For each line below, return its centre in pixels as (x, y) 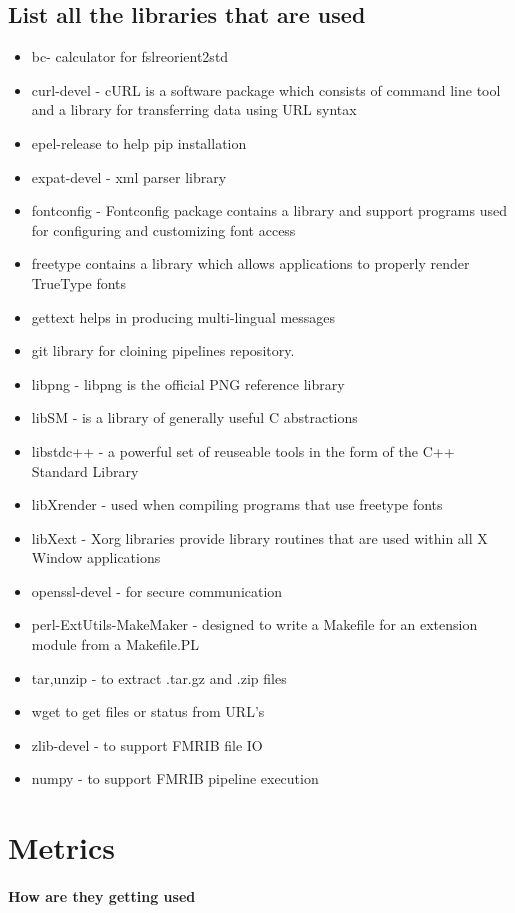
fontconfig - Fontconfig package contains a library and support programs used (269, 210)
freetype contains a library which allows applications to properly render (250, 263)
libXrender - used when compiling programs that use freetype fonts (237, 504)
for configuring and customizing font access (163, 229)
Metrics (62, 847)
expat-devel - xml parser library (129, 176)
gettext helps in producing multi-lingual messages (183, 316)
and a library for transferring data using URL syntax (194, 109)
